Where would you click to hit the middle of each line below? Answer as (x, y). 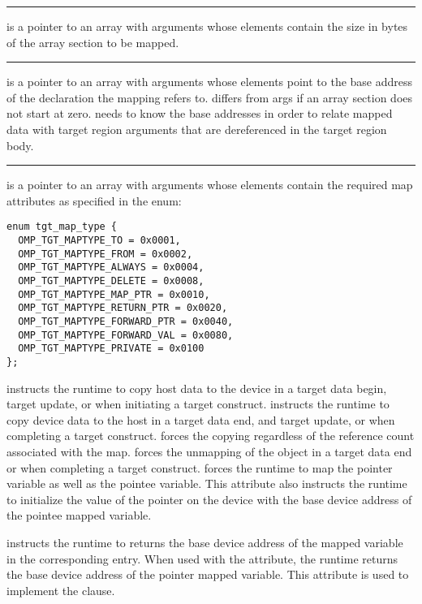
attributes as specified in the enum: (94, 200)
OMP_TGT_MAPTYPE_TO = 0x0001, (99, 240)
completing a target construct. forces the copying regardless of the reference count (211, 436)
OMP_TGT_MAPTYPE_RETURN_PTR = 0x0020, (123, 308)
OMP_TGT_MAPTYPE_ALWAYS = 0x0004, (111, 267)
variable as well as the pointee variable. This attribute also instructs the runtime (207, 483)
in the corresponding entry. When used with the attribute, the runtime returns (202, 558)
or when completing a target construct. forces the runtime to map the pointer (200, 467)
